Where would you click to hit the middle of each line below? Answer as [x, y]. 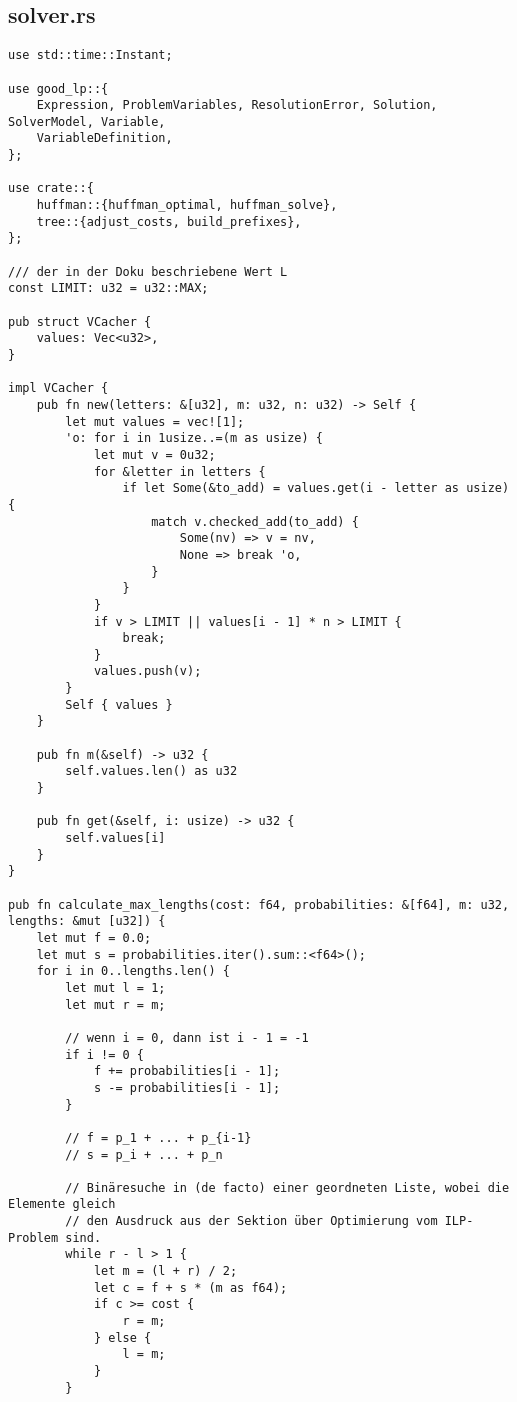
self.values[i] [115, 838]
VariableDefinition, [104, 138]
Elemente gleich [62, 1204]
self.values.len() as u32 [151, 771]
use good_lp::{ [58, 88]
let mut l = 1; [115, 987]
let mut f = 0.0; [94, 937]
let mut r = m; [115, 1004]
